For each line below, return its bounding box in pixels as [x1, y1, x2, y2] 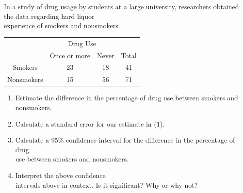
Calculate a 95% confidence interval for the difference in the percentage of [15, 135, 235, 145]
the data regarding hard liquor [4, 11, 95, 21]
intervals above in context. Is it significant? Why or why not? [15, 179, 198, 190]
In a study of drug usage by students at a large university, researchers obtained [4, 1, 239, 12]
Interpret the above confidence [15, 170, 106, 180]
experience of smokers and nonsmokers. [4, 20, 120, 31]
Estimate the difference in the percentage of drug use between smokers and [15, 93, 238, 103]
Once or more [49, 50, 90, 60]
